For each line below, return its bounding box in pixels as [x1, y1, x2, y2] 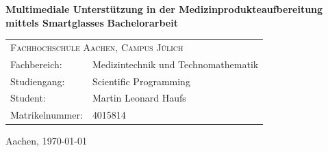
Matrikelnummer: [10, 108, 83, 122]
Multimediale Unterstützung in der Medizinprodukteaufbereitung [5, 2, 323, 16]
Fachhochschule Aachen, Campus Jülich [10, 40, 184, 54]
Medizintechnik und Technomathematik [92, 57, 259, 71]
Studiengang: [10, 74, 65, 88]
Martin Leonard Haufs [92, 91, 186, 105]
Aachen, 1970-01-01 [5, 134, 87, 148]
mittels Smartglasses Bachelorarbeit [5, 15, 178, 29]
